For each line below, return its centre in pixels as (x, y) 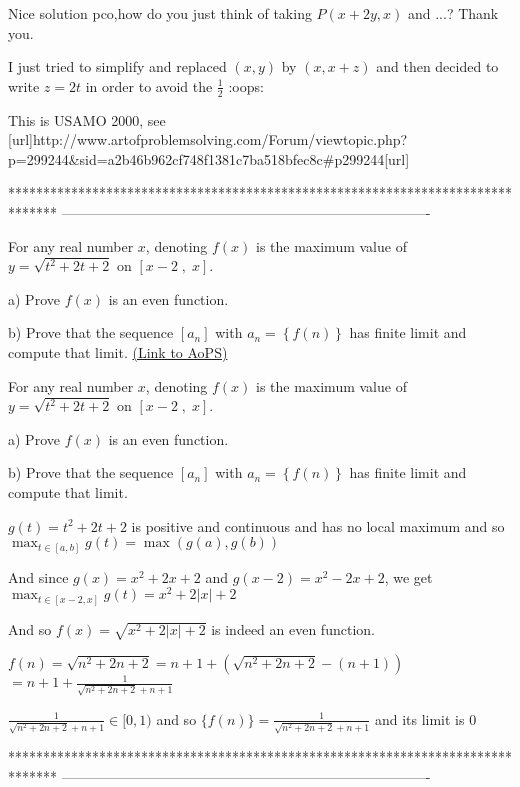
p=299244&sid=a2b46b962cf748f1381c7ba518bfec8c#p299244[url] (209, 158)
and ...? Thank (453, 13)
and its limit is (419, 718)
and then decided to (437, 66)
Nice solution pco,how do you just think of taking (160, 13)
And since (38, 576)
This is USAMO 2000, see (87, 119)
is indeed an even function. (293, 628)
